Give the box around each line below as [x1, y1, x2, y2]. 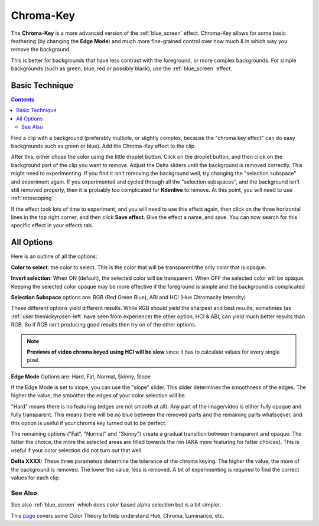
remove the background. [11, 46, 71, 53]
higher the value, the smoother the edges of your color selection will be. [11, 392, 187, 399]
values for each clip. [11, 474, 60, 481]
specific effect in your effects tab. [11, 222, 93, 229]
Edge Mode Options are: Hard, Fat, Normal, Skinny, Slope [11, 373, 151, 380]
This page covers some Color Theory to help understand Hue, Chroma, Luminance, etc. [11, 512, 224, 519]
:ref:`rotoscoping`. [11, 195, 56, 202]
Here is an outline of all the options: [11, 253, 97, 260]
